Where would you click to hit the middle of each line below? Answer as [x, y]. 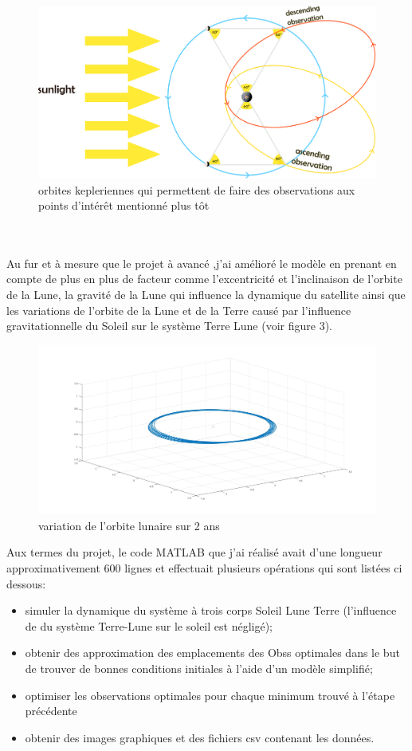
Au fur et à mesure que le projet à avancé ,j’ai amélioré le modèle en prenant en [202, 263]
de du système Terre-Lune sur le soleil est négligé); [149, 625]
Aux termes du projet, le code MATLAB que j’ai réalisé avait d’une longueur [194, 552]
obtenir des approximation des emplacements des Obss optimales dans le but [212, 653]
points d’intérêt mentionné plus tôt [124, 205]
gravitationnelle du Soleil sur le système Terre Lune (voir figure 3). [169, 326]
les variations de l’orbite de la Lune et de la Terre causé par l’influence [179, 310]
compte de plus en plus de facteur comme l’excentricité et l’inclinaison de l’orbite [204, 279]
